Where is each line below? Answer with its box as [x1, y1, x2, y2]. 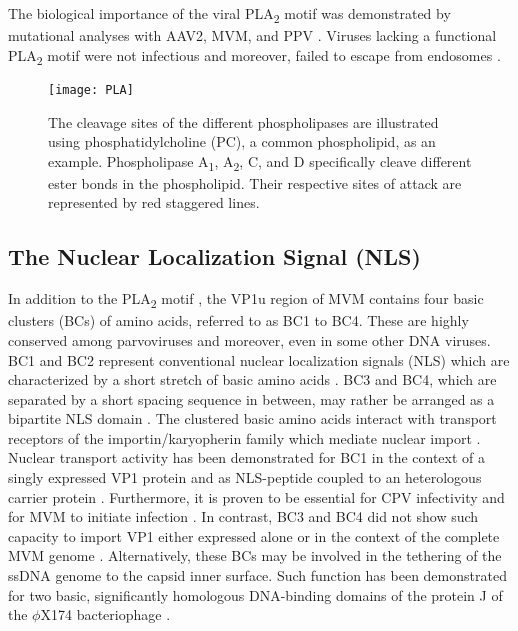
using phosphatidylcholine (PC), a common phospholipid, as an [48, 131, 436, 152]
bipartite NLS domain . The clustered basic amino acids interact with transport [8, 408, 497, 429]
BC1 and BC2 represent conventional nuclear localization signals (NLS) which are [8, 349, 510, 370]
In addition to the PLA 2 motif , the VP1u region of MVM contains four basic [8, 288, 484, 311]
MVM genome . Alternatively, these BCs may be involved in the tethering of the [8, 545, 502, 566]
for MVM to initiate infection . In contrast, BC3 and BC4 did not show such [8, 506, 479, 527]
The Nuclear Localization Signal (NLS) [8, 241, 421, 272]
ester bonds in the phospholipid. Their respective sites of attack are [48, 172, 462, 193]
